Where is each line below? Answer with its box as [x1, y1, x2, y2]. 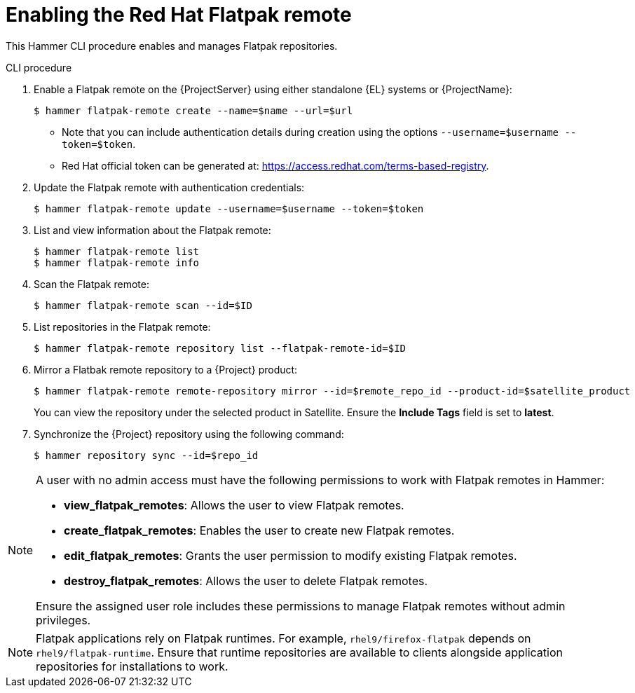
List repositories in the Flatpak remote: [34, 320, 211, 333]
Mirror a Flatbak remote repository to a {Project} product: [34, 363, 298, 376]
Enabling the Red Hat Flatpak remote [6, 3, 352, 27]
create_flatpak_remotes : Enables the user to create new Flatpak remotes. [64, 523, 455, 537]
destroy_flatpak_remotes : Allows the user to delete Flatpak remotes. [64, 573, 428, 588]
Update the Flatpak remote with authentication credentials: [34, 181, 305, 193]
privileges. [36, 612, 91, 627]
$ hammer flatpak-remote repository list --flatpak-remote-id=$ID [34, 342, 407, 354]
